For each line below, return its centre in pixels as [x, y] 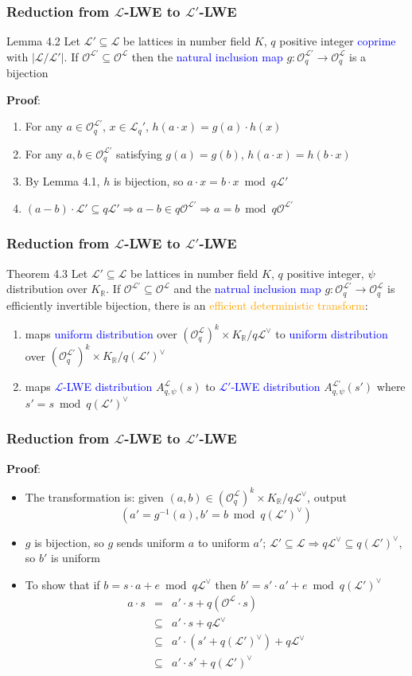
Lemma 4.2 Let [43, 41]
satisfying [139, 153]
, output [327, 496]
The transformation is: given [94, 496]
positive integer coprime [338, 41]
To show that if [62, 584]
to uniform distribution [332, 333]
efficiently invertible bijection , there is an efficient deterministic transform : [187, 305]
